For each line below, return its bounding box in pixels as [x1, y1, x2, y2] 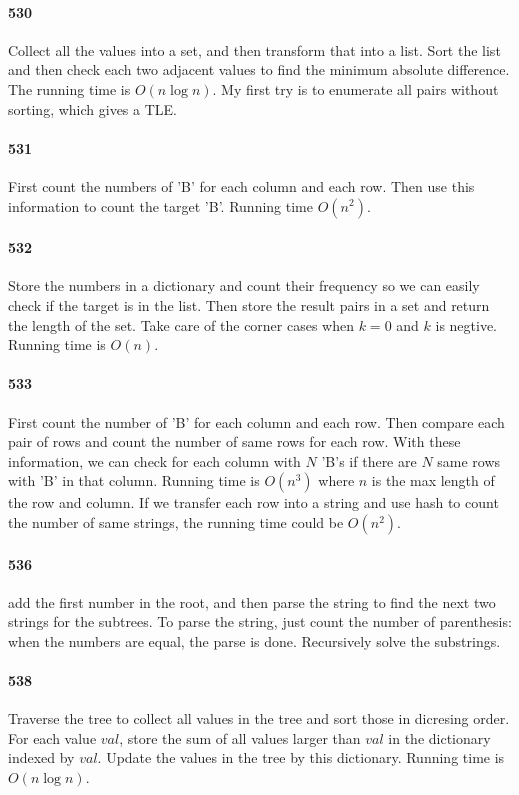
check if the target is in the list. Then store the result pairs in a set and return [8, 294, 490, 315]
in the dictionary [388, 727, 491, 748]
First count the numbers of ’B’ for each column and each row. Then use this [8, 175, 475, 196]
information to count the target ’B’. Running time [8, 195, 313, 216]
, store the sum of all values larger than [119, 727, 361, 748]
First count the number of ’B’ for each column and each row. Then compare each [8, 411, 505, 432]
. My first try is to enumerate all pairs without [212, 78, 499, 99]
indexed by [8, 747, 75, 768]
